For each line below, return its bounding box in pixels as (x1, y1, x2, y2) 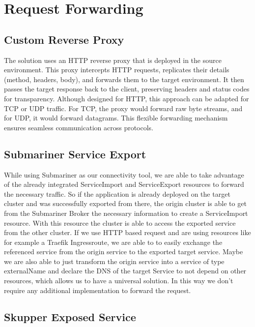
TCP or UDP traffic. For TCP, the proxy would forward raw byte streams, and (4, 103, 243, 113)
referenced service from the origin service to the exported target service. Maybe (4, 246, 243, 257)
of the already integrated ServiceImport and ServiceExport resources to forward (4, 179, 244, 189)
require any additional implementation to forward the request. (4, 285, 191, 295)
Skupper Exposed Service (4, 309, 136, 324)
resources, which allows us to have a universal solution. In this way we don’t (4, 275, 233, 286)
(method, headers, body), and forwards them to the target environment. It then (4, 74, 244, 84)
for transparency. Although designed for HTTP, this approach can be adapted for (4, 93, 249, 103)
